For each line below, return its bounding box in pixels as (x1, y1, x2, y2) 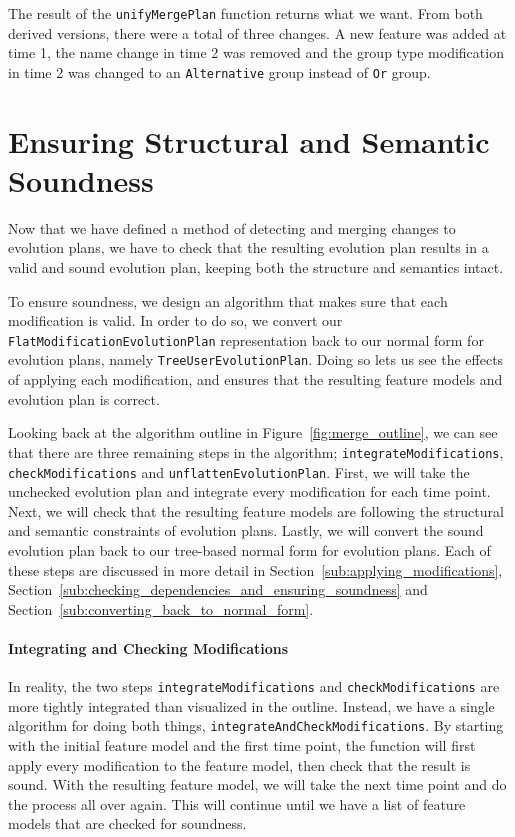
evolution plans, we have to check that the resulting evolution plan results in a (8, 237, 489, 258)
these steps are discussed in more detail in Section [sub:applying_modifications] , (8, 559, 503, 580)
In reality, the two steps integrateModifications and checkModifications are (8, 676, 500, 697)
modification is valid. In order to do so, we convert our (8, 310, 343, 331)
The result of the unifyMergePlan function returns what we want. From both (8, 3, 483, 23)
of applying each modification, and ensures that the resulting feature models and (8, 369, 503, 390)
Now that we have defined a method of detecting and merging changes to (8, 217, 456, 238)
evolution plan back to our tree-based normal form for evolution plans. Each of (8, 539, 491, 560)
